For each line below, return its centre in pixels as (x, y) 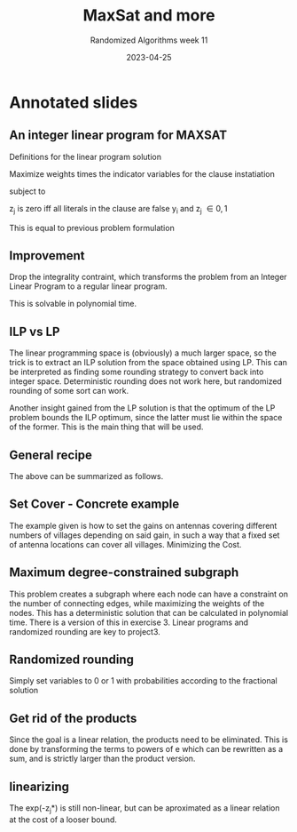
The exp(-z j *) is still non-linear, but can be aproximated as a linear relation (145, 809)
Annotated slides (74, 102)
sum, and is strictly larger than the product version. (102, 759)
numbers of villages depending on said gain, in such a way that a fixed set (145, 535)
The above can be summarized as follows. (86, 476)
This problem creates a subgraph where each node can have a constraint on (149, 594)
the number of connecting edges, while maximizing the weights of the (137, 603)
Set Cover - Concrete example (94, 504)
